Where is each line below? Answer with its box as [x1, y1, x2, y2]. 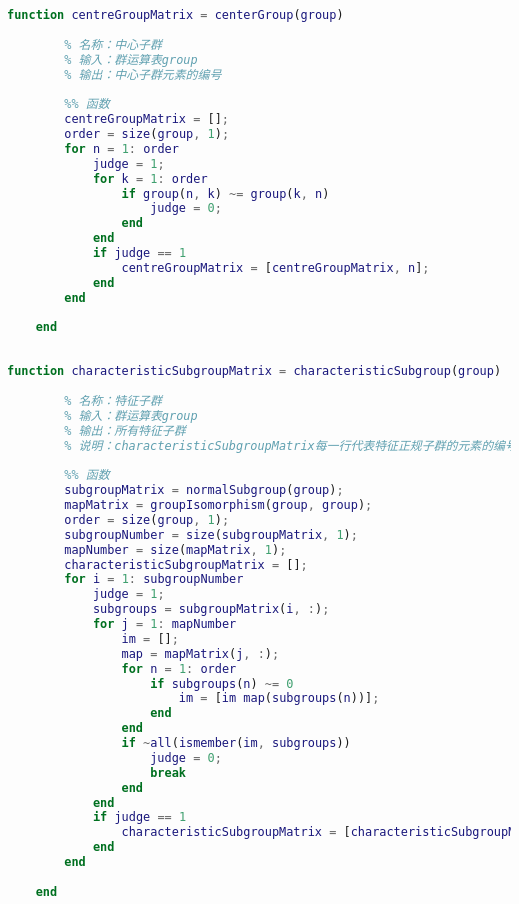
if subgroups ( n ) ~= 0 [150, 676, 294, 691]
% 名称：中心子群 [64, 37, 162, 52]
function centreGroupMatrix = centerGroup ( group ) [7, 8, 344, 22]
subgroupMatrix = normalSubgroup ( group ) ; [64, 483, 344, 498]
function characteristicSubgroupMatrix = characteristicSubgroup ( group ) [7, 364, 502, 379]
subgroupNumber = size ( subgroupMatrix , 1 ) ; [64, 527, 358, 542]
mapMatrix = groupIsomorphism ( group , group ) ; [64, 498, 373, 512]
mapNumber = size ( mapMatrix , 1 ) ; [64, 542, 287, 557]
